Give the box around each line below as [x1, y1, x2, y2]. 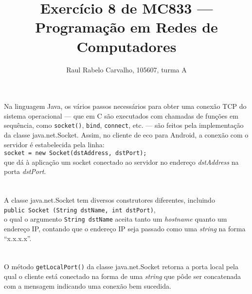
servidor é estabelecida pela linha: [4, 139, 105, 149]
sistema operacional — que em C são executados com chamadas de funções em [4, 110, 238, 121]
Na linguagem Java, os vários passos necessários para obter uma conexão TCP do [4, 101, 247, 111]
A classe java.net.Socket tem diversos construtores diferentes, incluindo [4, 195, 215, 205]
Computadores [76, 36, 177, 56]
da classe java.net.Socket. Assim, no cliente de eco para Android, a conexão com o [4, 129, 249, 139]
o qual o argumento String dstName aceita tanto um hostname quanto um [4, 214, 227, 224]
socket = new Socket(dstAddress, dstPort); [4, 150, 147, 157]
